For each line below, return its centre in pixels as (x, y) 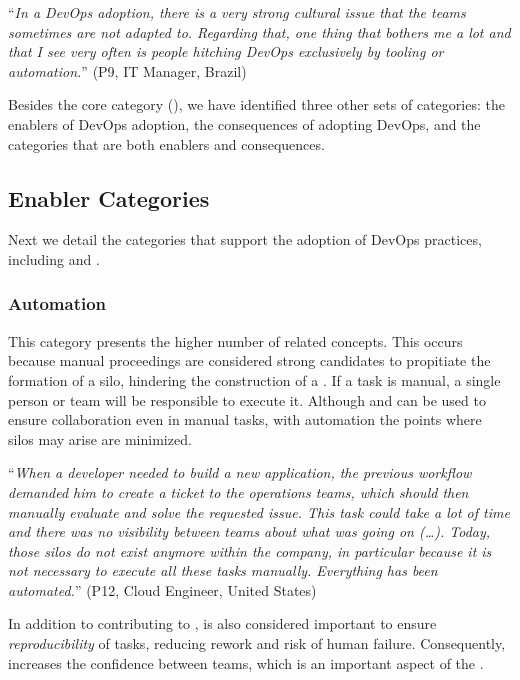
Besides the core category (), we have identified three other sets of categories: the (256, 104)
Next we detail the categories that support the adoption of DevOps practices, (245, 239)
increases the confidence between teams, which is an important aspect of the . (246, 662)
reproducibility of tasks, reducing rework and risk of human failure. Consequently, (257, 643)
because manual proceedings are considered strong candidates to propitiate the (249, 360)
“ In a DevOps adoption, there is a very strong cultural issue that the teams (237, 12)
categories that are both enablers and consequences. (166, 143)
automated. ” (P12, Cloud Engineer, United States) (162, 589)
